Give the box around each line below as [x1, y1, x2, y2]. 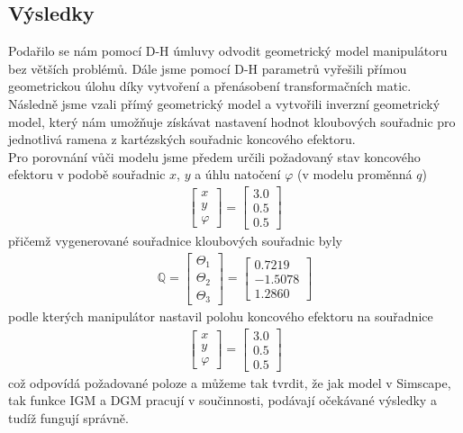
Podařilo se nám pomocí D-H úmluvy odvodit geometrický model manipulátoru [8, 41, 448, 60]
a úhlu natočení [195, 165, 281, 184]
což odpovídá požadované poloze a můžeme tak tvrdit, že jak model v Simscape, [8, 373, 451, 392]
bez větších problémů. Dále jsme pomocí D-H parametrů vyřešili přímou [8, 59, 407, 77]
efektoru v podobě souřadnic [8, 165, 166, 184]
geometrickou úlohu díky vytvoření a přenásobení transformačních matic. [8, 77, 412, 95]
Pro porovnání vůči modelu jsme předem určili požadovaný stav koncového [8, 147, 421, 166]
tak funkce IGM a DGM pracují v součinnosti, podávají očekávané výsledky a [8, 391, 437, 410]
